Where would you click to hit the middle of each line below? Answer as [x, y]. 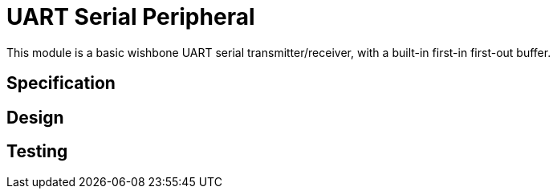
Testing [37, 152]
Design [35, 117]
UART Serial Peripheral [131, 17]
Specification [61, 83]
